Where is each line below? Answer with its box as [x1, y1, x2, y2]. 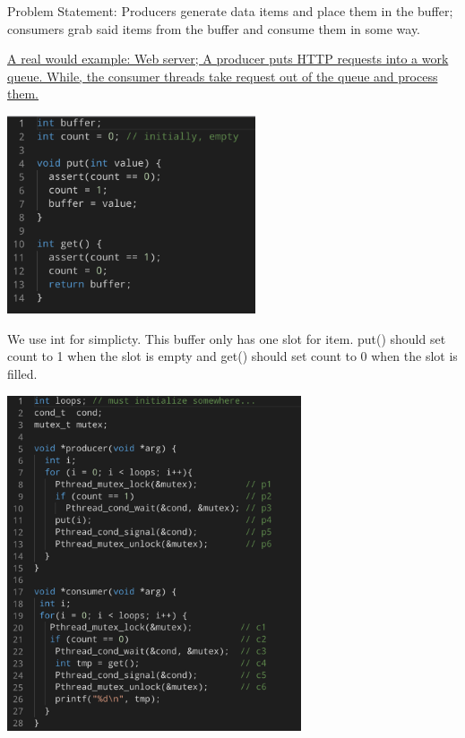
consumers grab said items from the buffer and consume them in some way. [7, 19, 421, 38]
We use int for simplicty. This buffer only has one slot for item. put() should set [7, 329, 446, 348]
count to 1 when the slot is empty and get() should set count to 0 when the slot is [7, 347, 458, 365]
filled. [7, 364, 38, 382]
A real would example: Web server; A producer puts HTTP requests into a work [7, 49, 449, 68]
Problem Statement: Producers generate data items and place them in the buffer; [7, 2, 453, 20]
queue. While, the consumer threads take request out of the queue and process [7, 66, 438, 85]
